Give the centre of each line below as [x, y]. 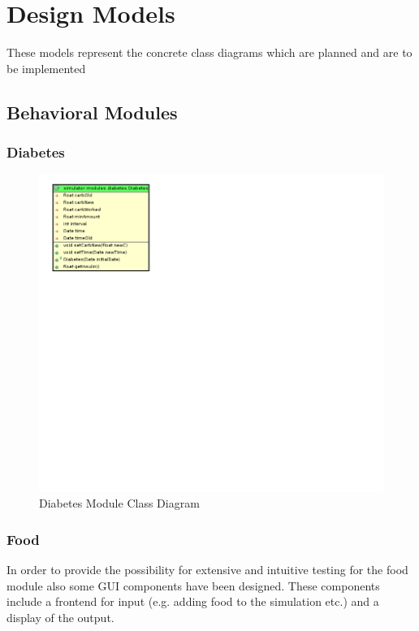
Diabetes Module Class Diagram [119, 503]
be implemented [46, 68]
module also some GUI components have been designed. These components [193, 585]
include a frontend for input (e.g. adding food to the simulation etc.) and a [193, 601]
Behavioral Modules [92, 112]
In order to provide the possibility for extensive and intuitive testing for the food [207, 570]
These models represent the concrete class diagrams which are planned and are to [209, 52]
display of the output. [60, 617]
